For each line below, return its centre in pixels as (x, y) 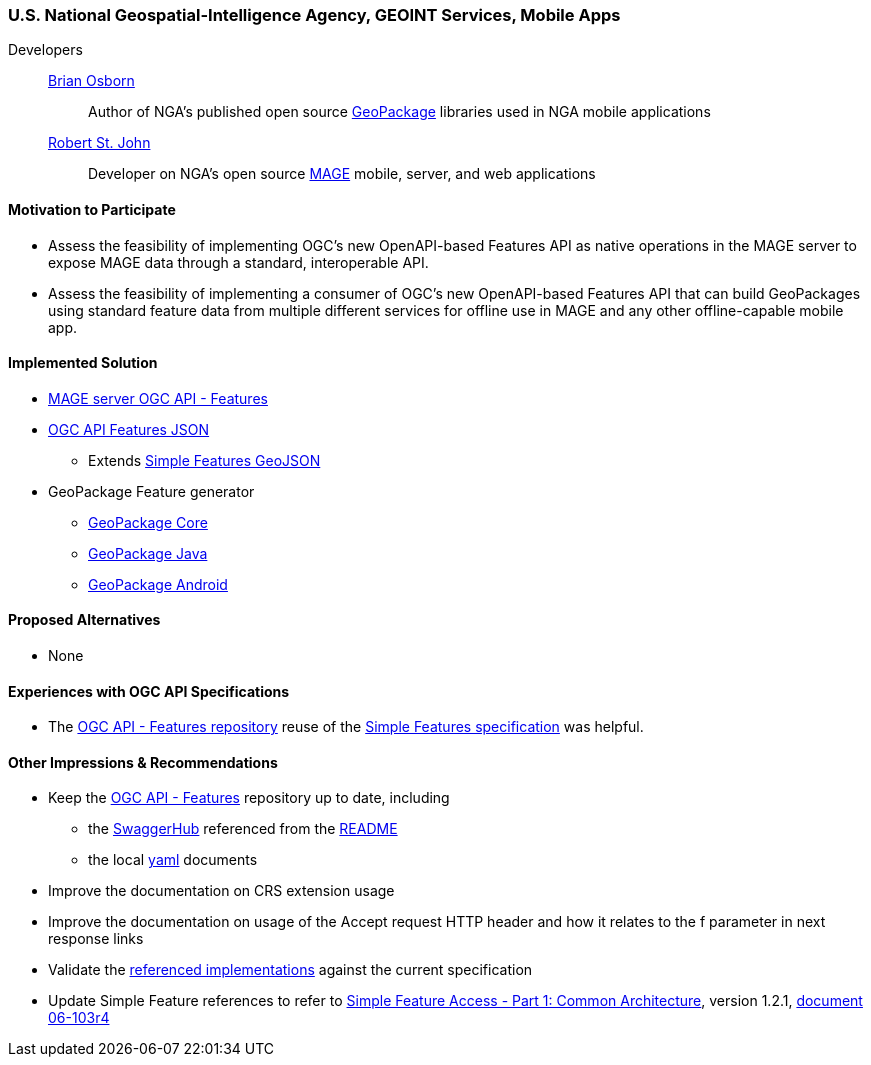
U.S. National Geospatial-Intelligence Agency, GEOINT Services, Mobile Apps (314, 15)
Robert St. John (99, 143)
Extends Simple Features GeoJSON (204, 460)
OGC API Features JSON (129, 429)
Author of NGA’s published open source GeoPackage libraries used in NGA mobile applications (399, 112)
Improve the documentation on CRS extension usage (221, 891)
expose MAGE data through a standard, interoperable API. (238, 262)
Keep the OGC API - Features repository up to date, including (249, 798)
